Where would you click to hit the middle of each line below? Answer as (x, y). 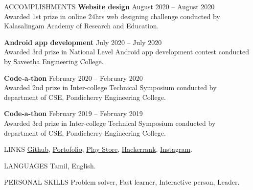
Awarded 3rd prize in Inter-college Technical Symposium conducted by (110, 123)
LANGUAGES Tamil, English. (50, 165)
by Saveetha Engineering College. (54, 61)
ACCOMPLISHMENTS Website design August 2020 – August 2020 (109, 6)
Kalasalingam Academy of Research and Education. (81, 26)
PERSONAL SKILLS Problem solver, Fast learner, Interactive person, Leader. (122, 182)
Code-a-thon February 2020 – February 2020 (73, 78)
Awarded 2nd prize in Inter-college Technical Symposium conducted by (110, 87)
